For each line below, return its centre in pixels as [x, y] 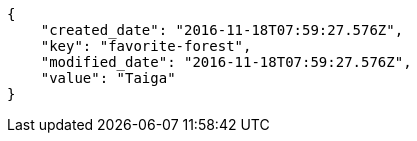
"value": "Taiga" [108, 78]
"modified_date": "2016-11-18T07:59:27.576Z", [226, 62]
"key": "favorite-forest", [146, 46]
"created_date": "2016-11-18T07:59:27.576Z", [222, 30]
